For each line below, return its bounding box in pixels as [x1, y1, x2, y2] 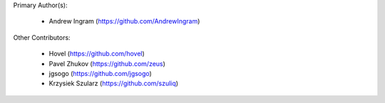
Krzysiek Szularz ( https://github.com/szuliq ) [48, 79, 178, 88]
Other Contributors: [13, 33, 71, 42]
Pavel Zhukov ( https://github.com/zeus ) [48, 59, 165, 67]
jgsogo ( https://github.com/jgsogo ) [48, 69, 153, 77]
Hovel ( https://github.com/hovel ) [48, 50, 145, 58]
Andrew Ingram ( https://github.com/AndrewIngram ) [48, 17, 200, 26]
